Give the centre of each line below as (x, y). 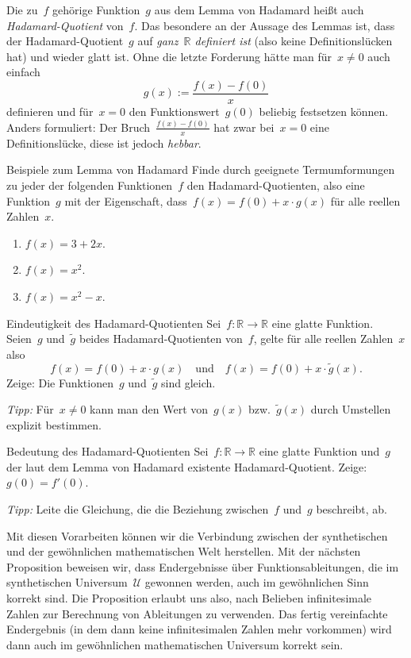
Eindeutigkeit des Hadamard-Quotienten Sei (114, 323)
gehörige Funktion (96, 10)
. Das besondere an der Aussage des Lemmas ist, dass (265, 25)
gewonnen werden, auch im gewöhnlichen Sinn (257, 582)
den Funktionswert (174, 112)
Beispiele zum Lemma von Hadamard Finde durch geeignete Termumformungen (201, 169)
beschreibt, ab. (351, 509)
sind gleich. (188, 382)
